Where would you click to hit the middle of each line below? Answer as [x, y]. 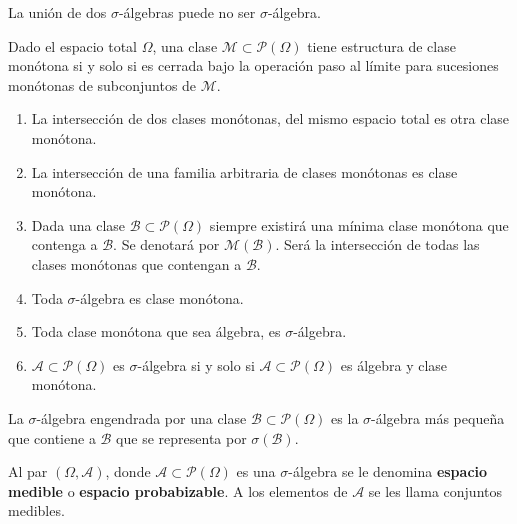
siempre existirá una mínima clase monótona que [359, 224]
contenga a [64, 244]
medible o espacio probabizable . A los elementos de [178, 490]
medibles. [36, 510]
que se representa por [181, 437]
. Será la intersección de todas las [377, 244]
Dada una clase [78, 224]
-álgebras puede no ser [187, 12]
